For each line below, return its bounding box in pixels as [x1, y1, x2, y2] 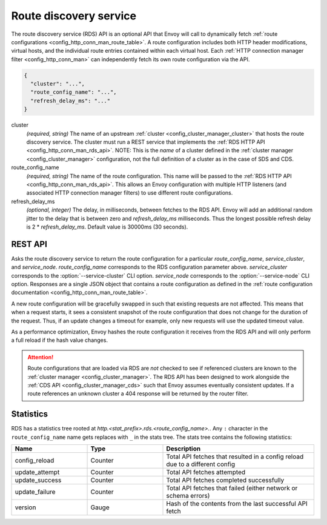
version [15, 503, 36, 512]
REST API [11, 239, 48, 249]
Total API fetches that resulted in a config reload [166, 452, 304, 461]
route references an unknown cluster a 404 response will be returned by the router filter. [27, 390, 249, 397]
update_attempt [15, 468, 60, 476]
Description [166, 444, 201, 453]
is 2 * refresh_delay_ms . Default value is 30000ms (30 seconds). [26, 223, 188, 230]
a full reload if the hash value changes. [11, 336, 108, 344]
